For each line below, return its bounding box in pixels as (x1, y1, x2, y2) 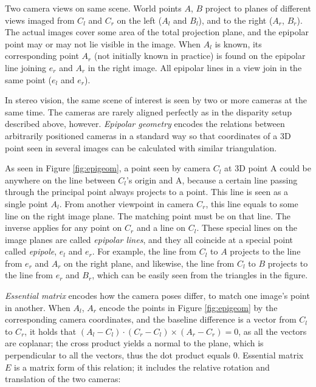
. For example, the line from (92, 245, 197, 258)
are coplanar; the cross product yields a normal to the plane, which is (5, 337, 264, 349)
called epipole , (5, 245, 57, 258)
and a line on (136, 221, 186, 234)
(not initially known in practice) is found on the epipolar (94, 49, 306, 62)
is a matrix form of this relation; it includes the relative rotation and (14, 360, 270, 373)
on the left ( (117, 13, 162, 26)
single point (5, 197, 48, 210)
